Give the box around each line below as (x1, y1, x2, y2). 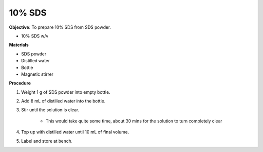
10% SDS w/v (21, 33, 49, 39)
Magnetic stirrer (21, 71, 54, 77)
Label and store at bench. (21, 138, 73, 144)
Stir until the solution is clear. (21, 107, 79, 113)
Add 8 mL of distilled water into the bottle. (21, 98, 106, 104)
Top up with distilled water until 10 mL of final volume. (21, 129, 129, 135)
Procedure (9, 80, 31, 86)
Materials (9, 42, 29, 48)
